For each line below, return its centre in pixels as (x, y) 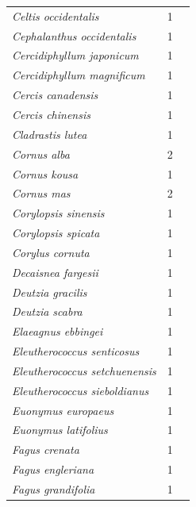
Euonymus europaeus (63, 410)
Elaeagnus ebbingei (58, 331)
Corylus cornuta (51, 252)
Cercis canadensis (55, 95)
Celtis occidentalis (56, 15)
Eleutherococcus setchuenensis (84, 370)
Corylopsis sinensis (58, 213)
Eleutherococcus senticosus (76, 351)
